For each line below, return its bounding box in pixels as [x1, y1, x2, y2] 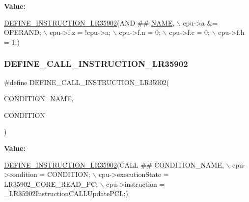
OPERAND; [4, 27, 41, 37]
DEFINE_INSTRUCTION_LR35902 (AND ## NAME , [4, 17, 175, 28]
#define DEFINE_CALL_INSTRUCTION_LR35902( [4, 77, 169, 87]
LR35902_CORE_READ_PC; [4, 178, 98, 189]
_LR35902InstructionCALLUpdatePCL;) [4, 188, 128, 199]
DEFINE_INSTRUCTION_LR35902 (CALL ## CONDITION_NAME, [4, 159, 224, 170]
